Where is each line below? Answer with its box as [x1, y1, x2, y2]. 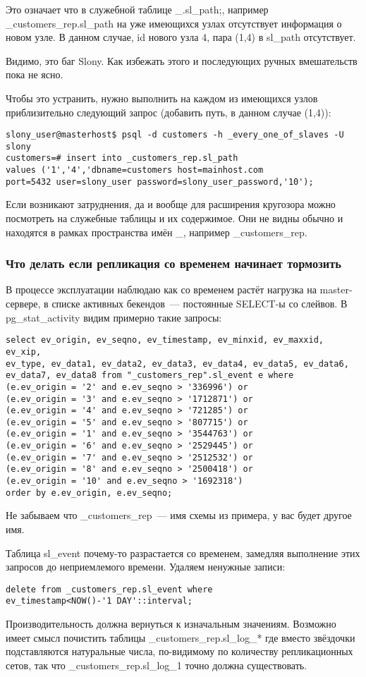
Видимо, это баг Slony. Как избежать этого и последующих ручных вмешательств [6, 53, 358, 68]
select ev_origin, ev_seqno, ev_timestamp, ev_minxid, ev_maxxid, [6, 335, 324, 346]
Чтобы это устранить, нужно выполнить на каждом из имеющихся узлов [6, 90, 318, 105]
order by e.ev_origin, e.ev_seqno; [6, 487, 173, 498]
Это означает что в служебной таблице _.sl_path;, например [6, 2, 269, 16]
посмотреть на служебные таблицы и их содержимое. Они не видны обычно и [6, 211, 343, 226]
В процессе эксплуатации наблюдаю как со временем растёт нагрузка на [6, 282, 317, 297]
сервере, [6, 296, 41, 311]
